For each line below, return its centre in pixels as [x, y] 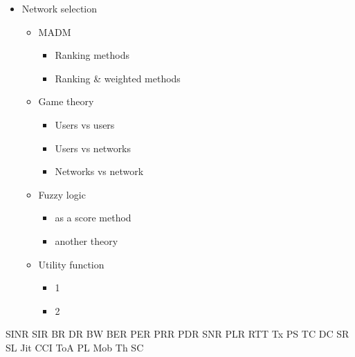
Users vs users [85, 124]
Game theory [66, 101]
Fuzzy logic [62, 194]
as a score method [93, 218]
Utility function [71, 264]
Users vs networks [93, 148]
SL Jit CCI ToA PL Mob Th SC [75, 347]
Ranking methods [92, 55]
